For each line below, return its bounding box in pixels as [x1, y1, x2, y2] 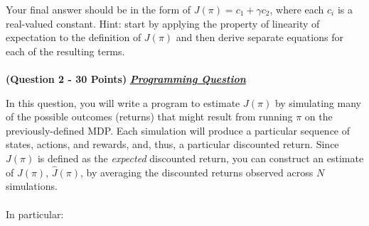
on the [304, 109, 333, 124]
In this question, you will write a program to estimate [6, 95, 240, 110]
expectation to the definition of [6, 30, 141, 45]
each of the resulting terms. [6, 43, 125, 58]
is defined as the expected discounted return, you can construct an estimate [37, 150, 364, 165]
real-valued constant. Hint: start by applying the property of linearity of [6, 16, 320, 30]
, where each [269, 2, 324, 16]
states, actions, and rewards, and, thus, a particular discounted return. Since [6, 137, 339, 152]
